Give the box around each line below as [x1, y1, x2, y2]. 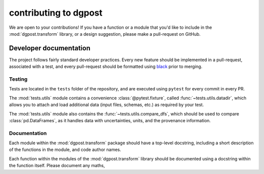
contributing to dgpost [9, 7, 103, 18]
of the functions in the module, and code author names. [9, 147, 122, 152]
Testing [9, 76, 28, 83]
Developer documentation [9, 44, 90, 52]
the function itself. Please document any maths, [9, 163, 105, 169]
